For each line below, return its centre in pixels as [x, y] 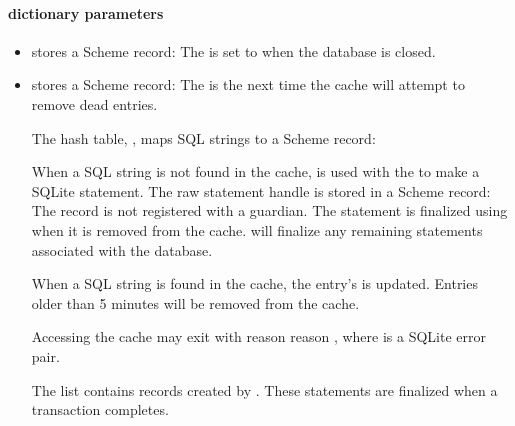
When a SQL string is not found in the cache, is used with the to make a [255, 171]
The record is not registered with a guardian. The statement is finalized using [269, 210]
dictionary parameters [86, 12]
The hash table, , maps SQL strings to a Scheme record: [203, 137]
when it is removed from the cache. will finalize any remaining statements [257, 229]
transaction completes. [100, 409]
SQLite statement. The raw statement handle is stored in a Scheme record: [261, 190]
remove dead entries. [94, 103]
